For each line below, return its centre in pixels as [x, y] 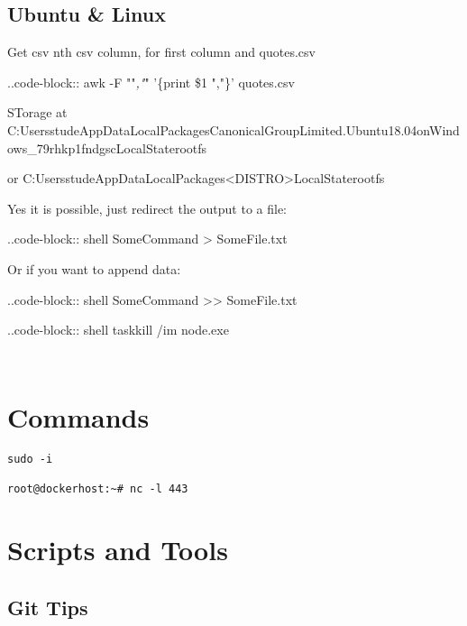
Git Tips [48, 607]
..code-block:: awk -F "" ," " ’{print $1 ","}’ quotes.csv [151, 82]
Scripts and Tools [118, 550]
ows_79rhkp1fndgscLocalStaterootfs [107, 147]
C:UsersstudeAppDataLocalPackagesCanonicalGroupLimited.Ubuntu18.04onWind [233, 129]
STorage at [37, 112]
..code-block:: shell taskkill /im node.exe [118, 330]
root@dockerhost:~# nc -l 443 [98, 489]
